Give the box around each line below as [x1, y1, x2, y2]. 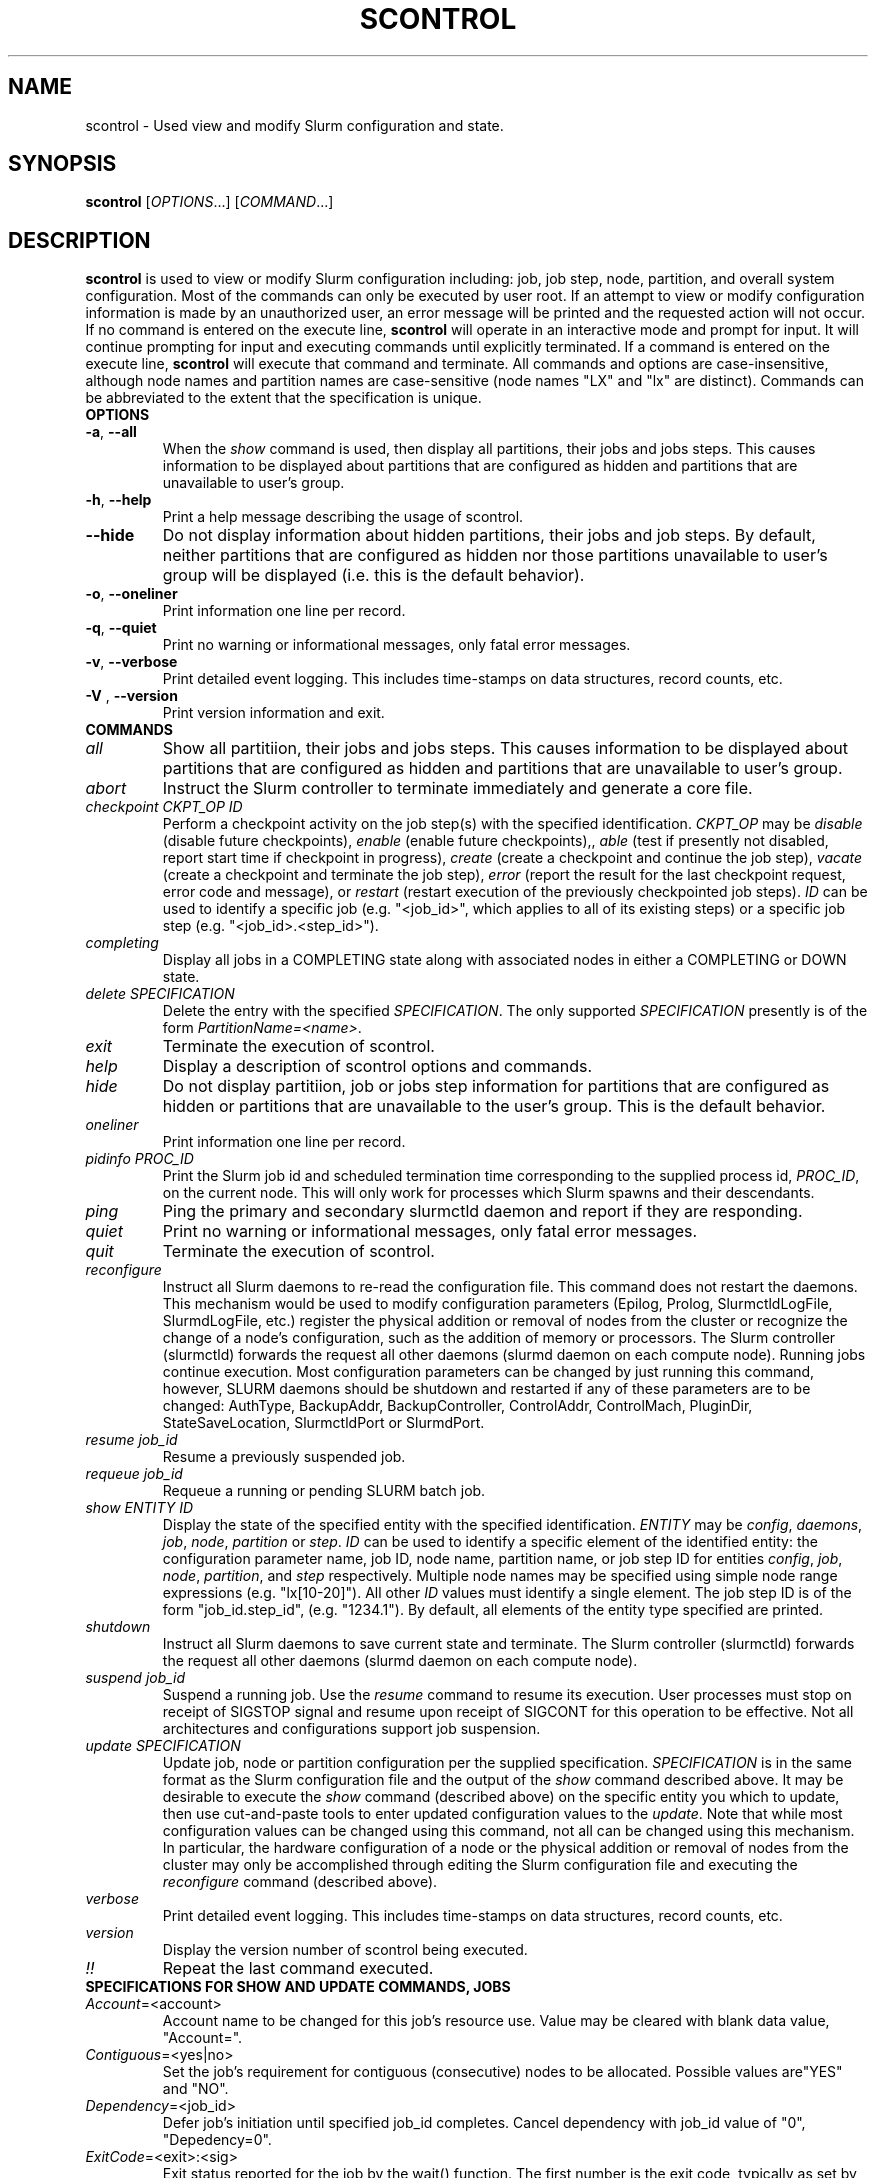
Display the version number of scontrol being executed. [162, 1941, 528, 1959]
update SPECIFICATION [85, 1737, 241, 1755]
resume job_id [85, 1431, 178, 1449]
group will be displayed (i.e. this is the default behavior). [162, 565, 585, 586]
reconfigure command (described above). [162, 1873, 438, 1891]
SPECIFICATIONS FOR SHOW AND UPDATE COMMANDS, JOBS [85, 1978, 511, 1996]
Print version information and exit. [162, 704, 385, 722]
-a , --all [85, 423, 137, 441]
